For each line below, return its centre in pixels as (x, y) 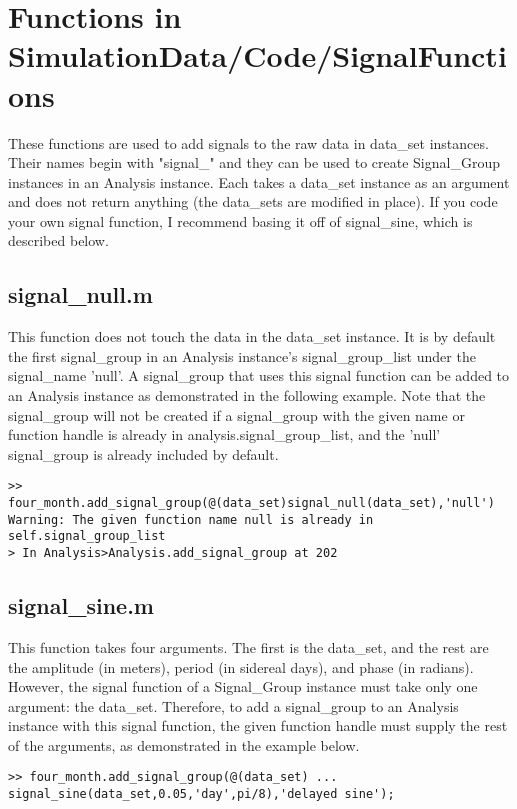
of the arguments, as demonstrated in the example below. (184, 744)
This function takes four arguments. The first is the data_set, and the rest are (248, 646)
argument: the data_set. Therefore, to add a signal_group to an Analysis (233, 705)
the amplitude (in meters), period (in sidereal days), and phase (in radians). (241, 666)
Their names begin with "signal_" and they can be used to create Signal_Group (254, 162)
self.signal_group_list (87, 536)
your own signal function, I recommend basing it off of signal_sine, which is (240, 220)
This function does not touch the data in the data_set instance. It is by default (252, 336)
